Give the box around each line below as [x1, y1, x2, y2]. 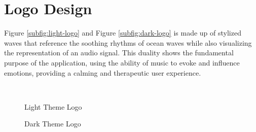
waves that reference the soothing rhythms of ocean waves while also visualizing [4, 37, 252, 48]
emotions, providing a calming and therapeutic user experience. [4, 67, 201, 78]
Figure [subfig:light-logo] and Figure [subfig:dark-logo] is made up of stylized [4, 27, 241, 38]
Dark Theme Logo [24, 118, 81, 129]
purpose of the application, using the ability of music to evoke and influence [4, 57, 240, 68]
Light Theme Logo [24, 101, 82, 112]
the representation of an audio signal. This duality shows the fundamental [4, 47, 234, 58]
